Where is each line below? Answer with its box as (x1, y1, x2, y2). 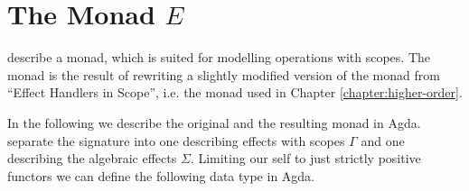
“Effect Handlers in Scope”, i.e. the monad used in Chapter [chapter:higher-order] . (7, 83, 463, 102)
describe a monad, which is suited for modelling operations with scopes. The (7, 48, 431, 67)
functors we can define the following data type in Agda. (7, 166, 315, 185)
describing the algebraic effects (7, 149, 177, 168)
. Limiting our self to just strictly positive (190, 149, 421, 168)
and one (361, 131, 405, 150)
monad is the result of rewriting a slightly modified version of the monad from (7, 65, 440, 84)
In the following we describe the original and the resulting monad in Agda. (7, 113, 421, 132)
